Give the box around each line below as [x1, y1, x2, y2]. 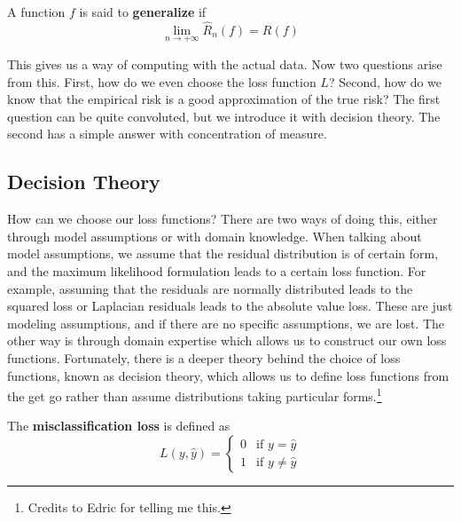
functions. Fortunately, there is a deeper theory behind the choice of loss [7, 348, 401, 367]
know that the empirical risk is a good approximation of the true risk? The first [7, 90, 441, 108]
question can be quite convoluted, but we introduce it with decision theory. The [7, 107, 441, 125]
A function [7, 3, 66, 20]
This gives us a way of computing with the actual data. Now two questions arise [7, 55, 442, 74]
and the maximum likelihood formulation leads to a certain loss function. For [7, 261, 426, 280]
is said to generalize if [79, 3, 207, 20]
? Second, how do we [328, 72, 442, 91]
